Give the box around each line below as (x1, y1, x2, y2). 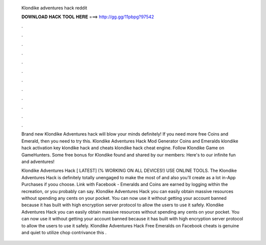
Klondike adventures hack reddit (21, 5, 87, 11)
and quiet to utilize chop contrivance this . (21, 229, 107, 235)
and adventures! (21, 159, 55, 164)
